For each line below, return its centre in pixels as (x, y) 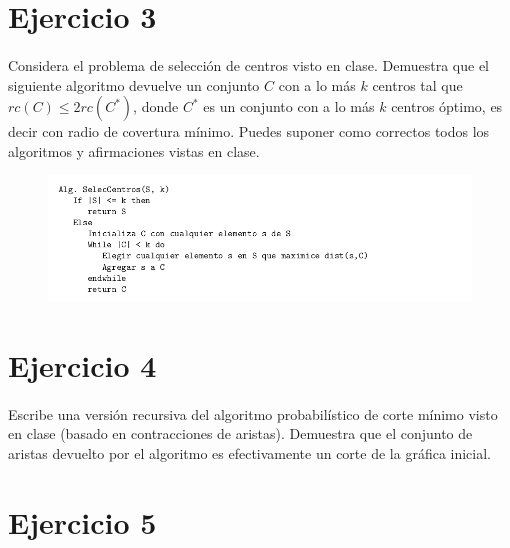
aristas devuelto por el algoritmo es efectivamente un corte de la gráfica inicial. (249, 453)
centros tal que (417, 84)
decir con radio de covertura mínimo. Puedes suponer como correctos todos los (249, 131)
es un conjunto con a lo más (289, 106)
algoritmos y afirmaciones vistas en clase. (134, 150)
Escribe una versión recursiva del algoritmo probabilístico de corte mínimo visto (253, 413)
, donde (156, 106)
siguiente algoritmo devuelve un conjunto (134, 84)
